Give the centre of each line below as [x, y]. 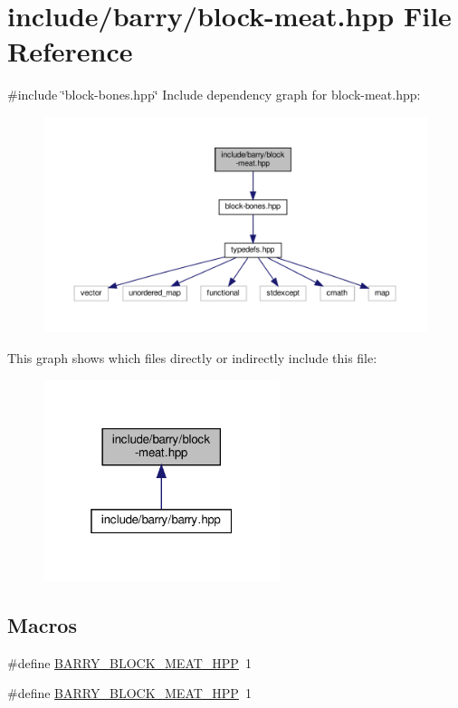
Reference [70, 51]
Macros [42, 624]
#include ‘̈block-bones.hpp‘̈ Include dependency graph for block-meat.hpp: [214, 95]
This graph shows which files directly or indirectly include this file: [192, 358]
